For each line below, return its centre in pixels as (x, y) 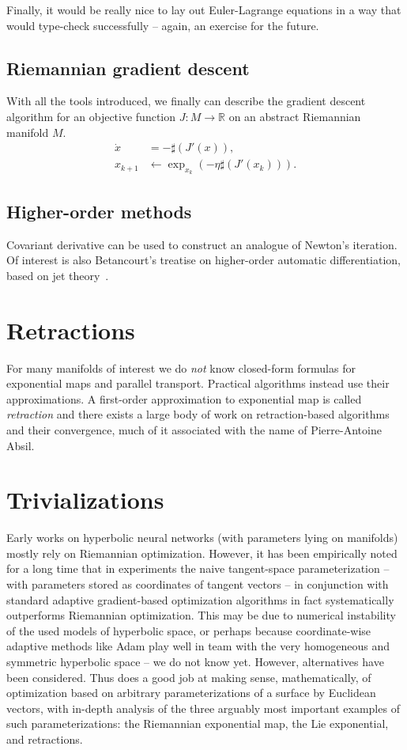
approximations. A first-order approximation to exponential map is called (184, 398)
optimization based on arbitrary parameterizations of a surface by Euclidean (191, 693)
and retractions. (45, 739)
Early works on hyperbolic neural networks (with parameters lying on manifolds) (202, 538)
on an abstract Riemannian (295, 116)
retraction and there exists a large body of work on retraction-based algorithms (198, 414)
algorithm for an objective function (91, 116)
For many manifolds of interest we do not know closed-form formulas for (181, 367)
